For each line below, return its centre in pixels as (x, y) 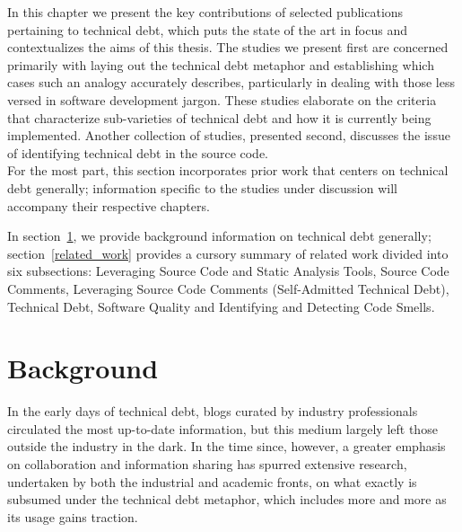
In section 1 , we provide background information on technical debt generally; (219, 236)
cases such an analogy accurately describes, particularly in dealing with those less (231, 82)
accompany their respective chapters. (109, 205)
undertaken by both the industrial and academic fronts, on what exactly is (212, 481)
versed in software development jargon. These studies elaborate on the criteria (222, 99)
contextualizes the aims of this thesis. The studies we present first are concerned (228, 47)
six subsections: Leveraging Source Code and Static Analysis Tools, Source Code (228, 271)
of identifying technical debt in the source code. (138, 152)
